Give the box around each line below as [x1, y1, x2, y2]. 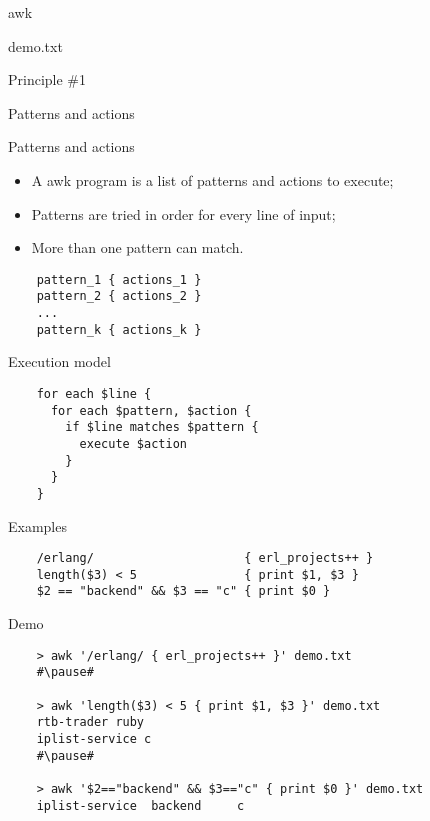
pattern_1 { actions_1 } [36, 272, 202, 287]
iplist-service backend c [36, 798, 245, 813]
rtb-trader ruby [36, 715, 145, 730]
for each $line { [36, 386, 152, 401]
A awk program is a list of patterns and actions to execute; [31, 169, 394, 190]
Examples [8, 515, 67, 536]
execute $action [79, 436, 187, 451]
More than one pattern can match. [31, 237, 244, 258]
